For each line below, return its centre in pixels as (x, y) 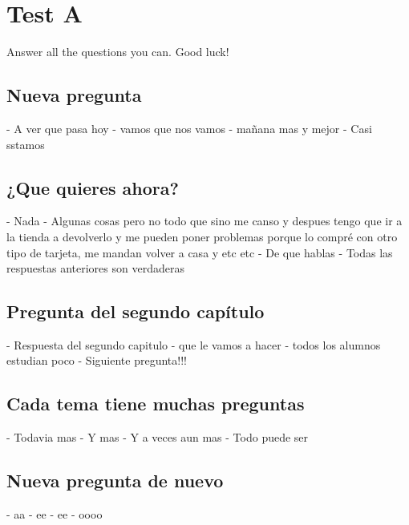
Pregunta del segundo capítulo (136, 311)
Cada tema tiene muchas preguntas (156, 404)
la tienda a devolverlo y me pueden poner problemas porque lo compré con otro (202, 236)
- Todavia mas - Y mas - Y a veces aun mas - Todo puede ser (158, 437)
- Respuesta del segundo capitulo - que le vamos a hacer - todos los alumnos (194, 344)
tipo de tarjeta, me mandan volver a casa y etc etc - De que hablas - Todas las (200, 252)
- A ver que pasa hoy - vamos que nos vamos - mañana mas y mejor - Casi (189, 128)
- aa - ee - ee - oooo (55, 514)
